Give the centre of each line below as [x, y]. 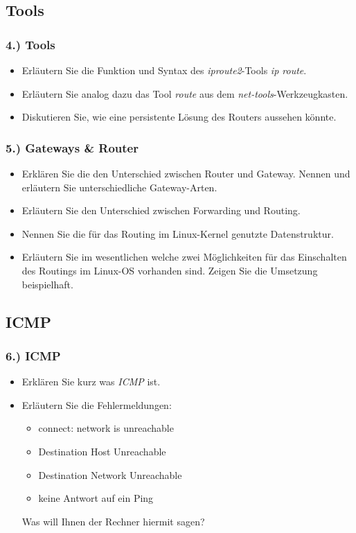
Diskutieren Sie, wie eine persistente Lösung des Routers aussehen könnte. [179, 117]
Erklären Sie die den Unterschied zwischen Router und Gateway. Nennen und [186, 173]
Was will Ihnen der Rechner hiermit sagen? [113, 521]
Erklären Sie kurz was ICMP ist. [91, 382]
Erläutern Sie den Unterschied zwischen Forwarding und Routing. [161, 210]
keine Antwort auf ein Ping [96, 498]
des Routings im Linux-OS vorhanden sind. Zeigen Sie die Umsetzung [170, 270]
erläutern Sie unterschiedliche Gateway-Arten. [119, 187]
